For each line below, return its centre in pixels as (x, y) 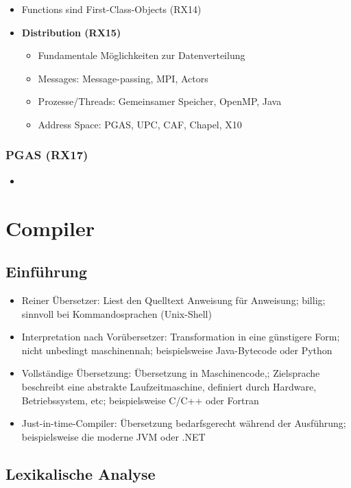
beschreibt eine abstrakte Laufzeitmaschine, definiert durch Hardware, (169, 386)
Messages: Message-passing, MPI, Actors (123, 78)
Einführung (47, 271)
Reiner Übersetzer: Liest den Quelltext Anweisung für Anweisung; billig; (173, 300)
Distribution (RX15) (71, 32)
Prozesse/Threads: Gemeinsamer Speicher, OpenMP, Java (160, 101)
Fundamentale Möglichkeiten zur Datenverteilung (142, 55)
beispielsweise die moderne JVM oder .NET (113, 436)
